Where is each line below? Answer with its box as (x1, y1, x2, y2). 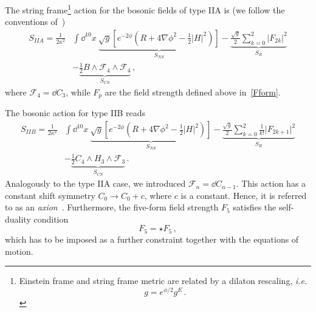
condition (33, 212, 69, 225)
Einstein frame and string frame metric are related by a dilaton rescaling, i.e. (19, 274, 307, 287)
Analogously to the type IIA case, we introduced (5, 177, 186, 190)
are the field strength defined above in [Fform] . (105, 85, 281, 98)
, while (66, 85, 91, 98)
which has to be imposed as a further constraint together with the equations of (5, 232, 299, 245)
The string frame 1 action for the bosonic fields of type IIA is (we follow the (5, 2, 285, 16)
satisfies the (233, 201, 276, 213)
